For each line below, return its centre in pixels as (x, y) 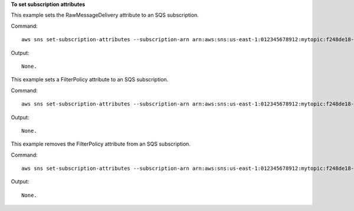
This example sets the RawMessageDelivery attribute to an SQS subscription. (105, 15)
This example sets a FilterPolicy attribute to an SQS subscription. (90, 80)
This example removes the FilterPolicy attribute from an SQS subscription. (101, 144)
